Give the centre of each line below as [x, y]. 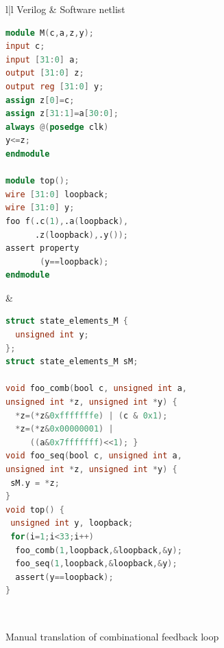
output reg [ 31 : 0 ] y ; [55, 86]
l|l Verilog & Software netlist [65, 9]
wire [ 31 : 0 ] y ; [40, 208]
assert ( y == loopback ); [64, 577]
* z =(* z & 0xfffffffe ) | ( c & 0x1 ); [91, 415]
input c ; [25, 46]
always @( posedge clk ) [57, 127]
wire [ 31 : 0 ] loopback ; [57, 194]
